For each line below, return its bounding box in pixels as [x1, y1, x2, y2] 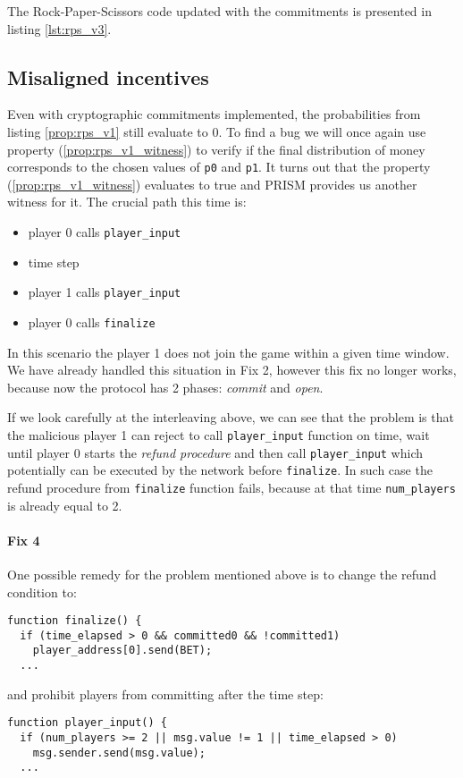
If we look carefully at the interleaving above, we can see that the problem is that [7, 408, 454, 427]
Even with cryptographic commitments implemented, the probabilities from [7, 105, 421, 123]
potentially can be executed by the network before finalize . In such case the [7, 461, 433, 479]
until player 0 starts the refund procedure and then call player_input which [7, 443, 424, 461]
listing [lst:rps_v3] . [7, 19, 112, 38]
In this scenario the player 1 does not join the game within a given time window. [7, 342, 450, 361]
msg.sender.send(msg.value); [32, 746, 206, 759]
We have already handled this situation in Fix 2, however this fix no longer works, [7, 360, 457, 379]
